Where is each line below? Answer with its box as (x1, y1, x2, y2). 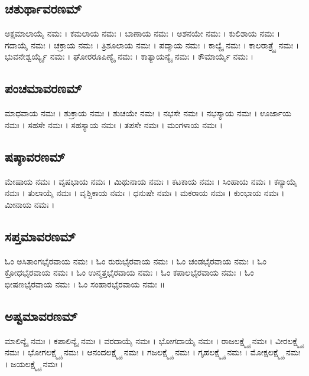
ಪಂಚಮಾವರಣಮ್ (5, 79, 82, 97)
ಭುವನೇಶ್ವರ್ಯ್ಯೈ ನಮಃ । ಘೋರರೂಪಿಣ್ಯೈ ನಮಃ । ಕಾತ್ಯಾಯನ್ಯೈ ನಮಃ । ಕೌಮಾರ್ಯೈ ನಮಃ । (5, 50, 254, 63)
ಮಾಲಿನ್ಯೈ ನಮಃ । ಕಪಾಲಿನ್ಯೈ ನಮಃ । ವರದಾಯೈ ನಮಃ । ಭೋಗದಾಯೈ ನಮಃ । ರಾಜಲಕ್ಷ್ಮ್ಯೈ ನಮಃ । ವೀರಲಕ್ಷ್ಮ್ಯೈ (5, 334, 303, 346)
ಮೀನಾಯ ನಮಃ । (5, 198, 55, 210)
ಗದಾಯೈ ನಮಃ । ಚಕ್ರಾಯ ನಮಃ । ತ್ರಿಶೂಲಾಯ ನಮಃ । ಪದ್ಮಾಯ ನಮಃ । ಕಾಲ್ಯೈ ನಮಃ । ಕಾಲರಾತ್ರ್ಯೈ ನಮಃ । (5, 38, 300, 51)
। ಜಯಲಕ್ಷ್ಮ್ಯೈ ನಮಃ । (5, 357, 64, 370)
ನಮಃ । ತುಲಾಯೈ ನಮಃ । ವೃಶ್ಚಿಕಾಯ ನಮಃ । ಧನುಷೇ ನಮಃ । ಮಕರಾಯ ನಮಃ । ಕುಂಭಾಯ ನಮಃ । (5, 187, 285, 199)
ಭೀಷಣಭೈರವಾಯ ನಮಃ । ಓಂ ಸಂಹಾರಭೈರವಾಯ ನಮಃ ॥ (5, 277, 165, 290)
